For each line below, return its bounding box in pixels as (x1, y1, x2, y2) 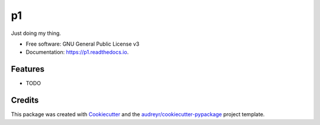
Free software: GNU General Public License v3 (25, 40, 140, 47)
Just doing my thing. (11, 30, 62, 37)
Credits (11, 95, 39, 105)
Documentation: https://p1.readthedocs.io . (25, 49, 129, 56)
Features (11, 64, 44, 74)
